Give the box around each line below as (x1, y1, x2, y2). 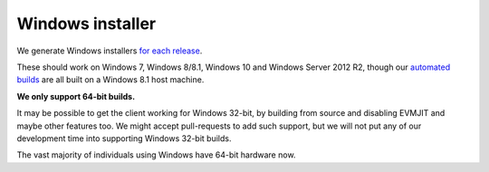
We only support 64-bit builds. (16, 91, 136, 101)
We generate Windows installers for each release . (16, 45, 203, 56)
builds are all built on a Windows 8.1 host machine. (16, 74, 205, 85)
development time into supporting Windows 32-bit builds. (16, 132, 232, 144)
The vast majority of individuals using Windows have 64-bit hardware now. (16, 149, 296, 160)
